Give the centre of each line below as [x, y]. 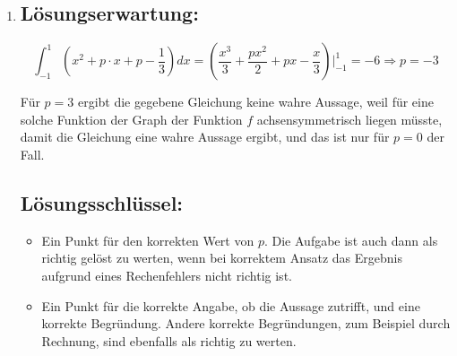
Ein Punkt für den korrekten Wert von [148, 240]
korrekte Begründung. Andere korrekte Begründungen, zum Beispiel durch [246, 323]
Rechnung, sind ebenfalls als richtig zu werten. [169, 340]
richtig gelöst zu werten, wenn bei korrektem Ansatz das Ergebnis [222, 258]
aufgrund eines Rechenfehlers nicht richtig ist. [167, 275]
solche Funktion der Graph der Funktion [131, 119]
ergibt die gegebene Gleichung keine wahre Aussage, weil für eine [255, 102]
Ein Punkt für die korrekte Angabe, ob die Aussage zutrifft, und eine [231, 305]
